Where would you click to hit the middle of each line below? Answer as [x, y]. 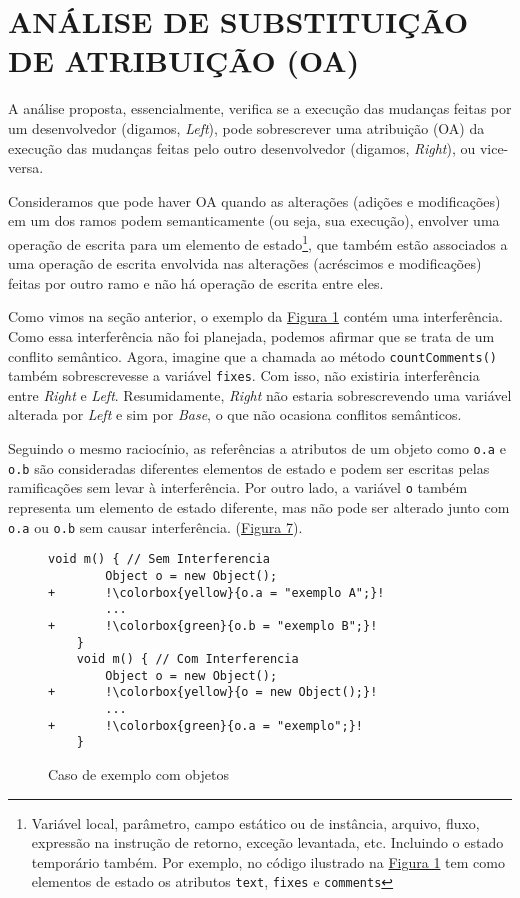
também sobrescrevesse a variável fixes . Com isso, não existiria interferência [244, 375]
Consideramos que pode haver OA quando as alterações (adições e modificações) [254, 200]
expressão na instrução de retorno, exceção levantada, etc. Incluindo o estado [267, 842]
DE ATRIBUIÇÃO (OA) [184, 60]
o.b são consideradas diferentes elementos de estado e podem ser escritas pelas [249, 467]
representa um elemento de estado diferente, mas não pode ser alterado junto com [259, 506]
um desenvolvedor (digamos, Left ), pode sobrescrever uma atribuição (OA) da [246, 127]
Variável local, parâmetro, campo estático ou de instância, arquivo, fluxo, [255, 822]
